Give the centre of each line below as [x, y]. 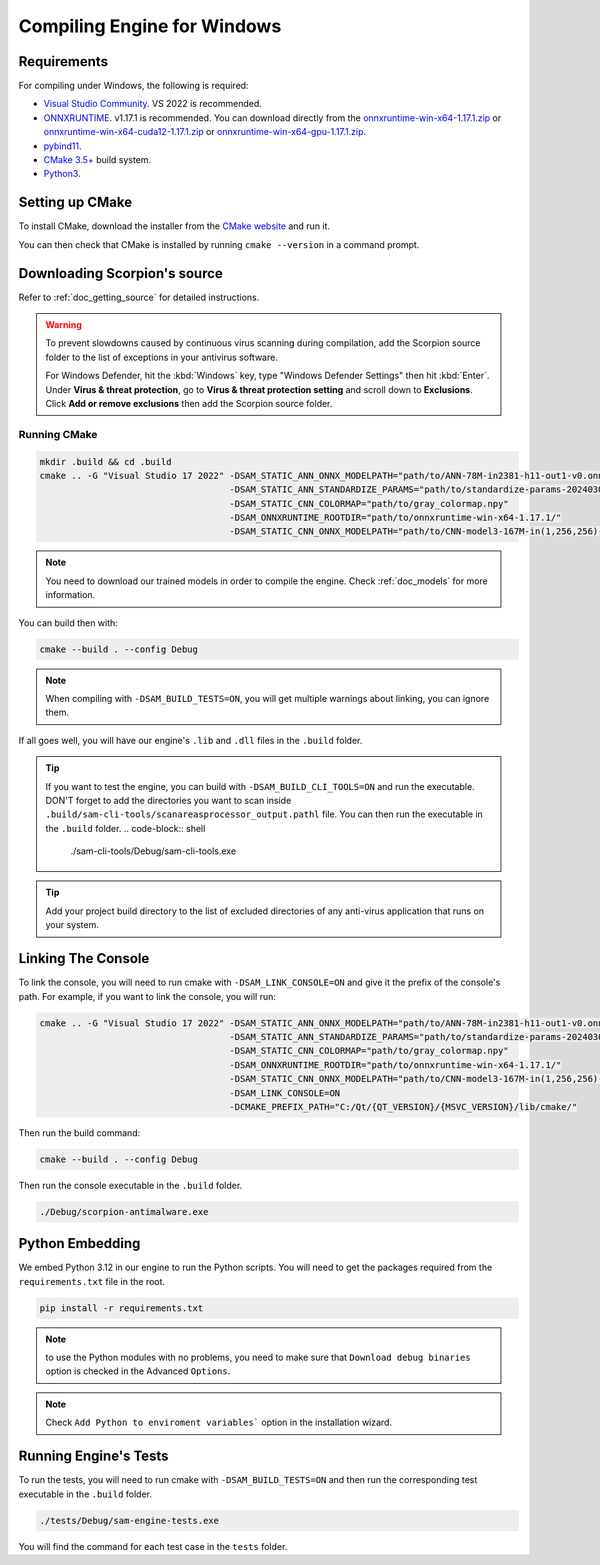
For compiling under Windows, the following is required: [133, 86]
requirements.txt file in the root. [91, 1281]
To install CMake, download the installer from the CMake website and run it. [174, 226]
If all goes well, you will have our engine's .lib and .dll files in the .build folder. [190, 740]
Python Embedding [79, 1243]
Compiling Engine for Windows [150, 26]
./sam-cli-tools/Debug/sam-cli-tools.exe [153, 851]
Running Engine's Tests [93, 1456]
